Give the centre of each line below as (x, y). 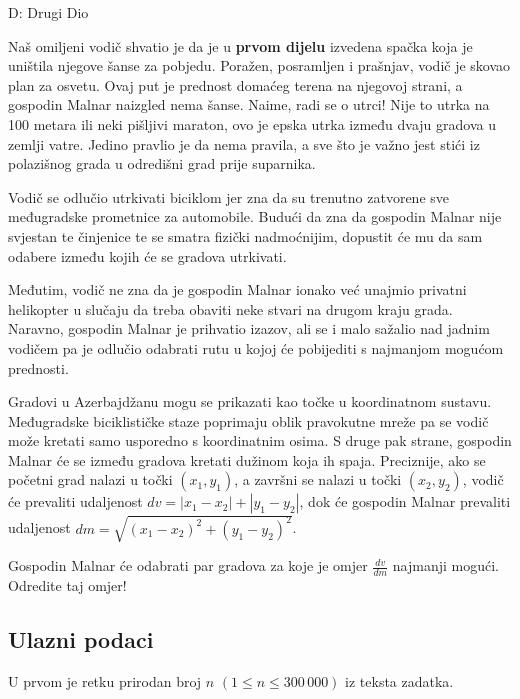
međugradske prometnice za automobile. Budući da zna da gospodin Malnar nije (255, 216)
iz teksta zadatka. (399, 680)
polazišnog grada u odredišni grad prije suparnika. (162, 163)
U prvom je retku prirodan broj (105, 680)
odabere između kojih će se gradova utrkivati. (147, 255)
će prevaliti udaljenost (75, 501)
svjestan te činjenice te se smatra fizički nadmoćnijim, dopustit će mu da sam (245, 235)
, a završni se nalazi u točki (318, 479)
